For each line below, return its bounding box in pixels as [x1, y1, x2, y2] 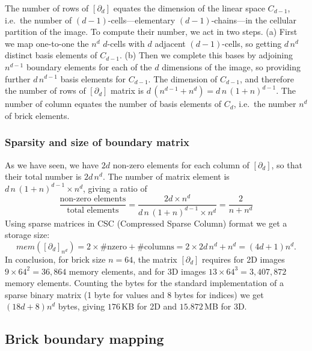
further [5, 72, 31, 85]
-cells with [107, 37, 145, 49]
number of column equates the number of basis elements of [5, 97, 222, 110]
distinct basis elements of [5, 49, 97, 61]
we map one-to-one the [5, 37, 89, 49]
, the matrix [133, 253, 177, 266]
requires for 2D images [202, 253, 285, 266]
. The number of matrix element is [102, 170, 230, 183]
